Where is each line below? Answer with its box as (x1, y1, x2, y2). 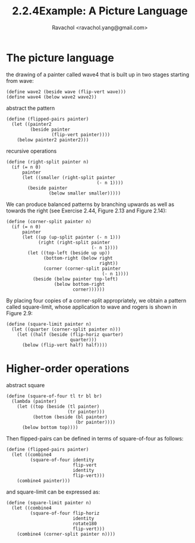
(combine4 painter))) (17, 477, 70, 484)
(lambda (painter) (11, 398, 58, 404)
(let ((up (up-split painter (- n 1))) (21, 234, 121, 240)
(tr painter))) (67, 409, 105, 415)
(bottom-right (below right (43, 255, 113, 261)
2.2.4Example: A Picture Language (11, 4, 188, 18)
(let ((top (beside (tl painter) (17, 403, 100, 409)
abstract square (6, 381, 45, 388)
